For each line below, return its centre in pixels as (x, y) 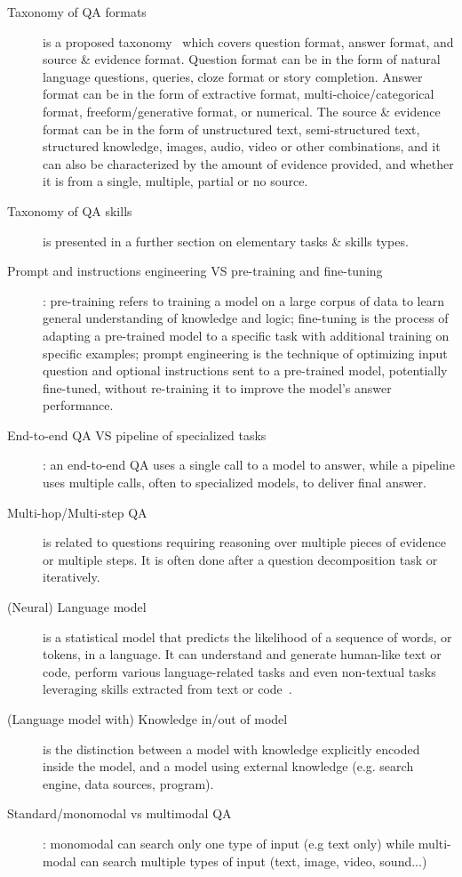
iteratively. (72, 577)
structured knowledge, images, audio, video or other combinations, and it (242, 146)
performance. (78, 405)
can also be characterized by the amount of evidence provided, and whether (248, 163)
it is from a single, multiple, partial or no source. (175, 181)
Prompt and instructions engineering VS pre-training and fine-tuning (195, 271)
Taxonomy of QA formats (77, 12)
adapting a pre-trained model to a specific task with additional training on (246, 335)
